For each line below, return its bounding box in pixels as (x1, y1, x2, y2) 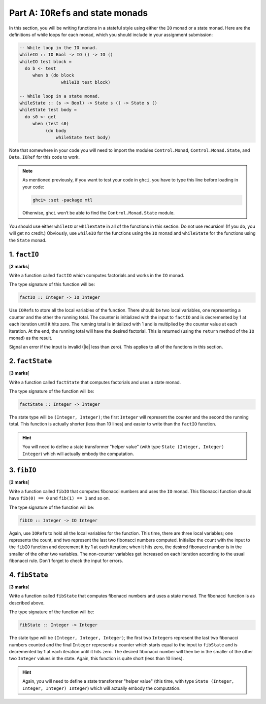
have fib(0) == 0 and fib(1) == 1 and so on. (9, 495, 110, 501)
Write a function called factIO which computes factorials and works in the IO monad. (9, 272, 185, 278)
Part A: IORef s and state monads (9, 7, 148, 18)
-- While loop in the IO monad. (19, 45, 98, 50)
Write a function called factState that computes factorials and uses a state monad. (9, 379, 181, 385)
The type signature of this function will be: (9, 282, 96, 287)
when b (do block (32, 72, 74, 78)
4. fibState (9, 570, 48, 579)
